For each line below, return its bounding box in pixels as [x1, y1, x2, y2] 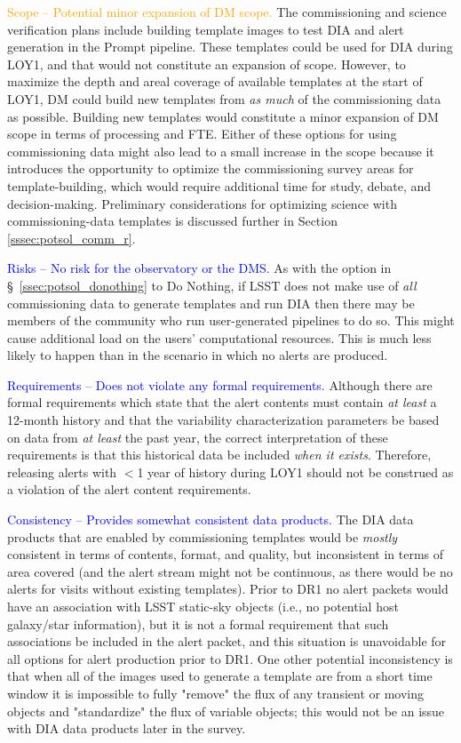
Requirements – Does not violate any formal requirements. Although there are [7, 375, 433, 394]
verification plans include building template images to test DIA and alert [7, 20, 404, 38]
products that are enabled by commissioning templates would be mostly [7, 527, 398, 546]
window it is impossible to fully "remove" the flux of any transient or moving [7, 683, 425, 702]
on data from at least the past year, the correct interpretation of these [7, 427, 388, 446]
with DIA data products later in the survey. [7, 719, 246, 738]
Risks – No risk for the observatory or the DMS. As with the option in [7, 259, 392, 277]
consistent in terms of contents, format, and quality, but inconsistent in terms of [7, 545, 444, 563]
